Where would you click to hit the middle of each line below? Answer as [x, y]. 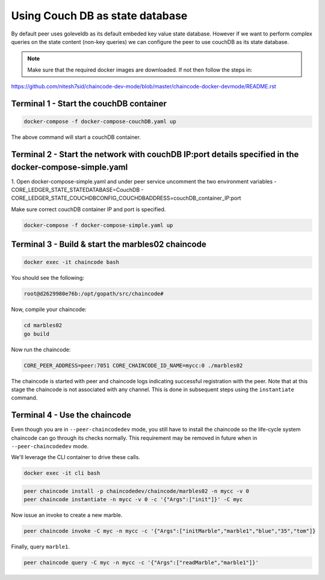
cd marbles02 [43, 325]
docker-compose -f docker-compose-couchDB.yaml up [100, 122]
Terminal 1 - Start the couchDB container [89, 103]
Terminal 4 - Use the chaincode [71, 415]
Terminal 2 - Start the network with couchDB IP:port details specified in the [155, 154]
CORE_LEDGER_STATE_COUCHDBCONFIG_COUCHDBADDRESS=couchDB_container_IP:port [126, 198]
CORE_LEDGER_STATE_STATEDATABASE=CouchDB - [77, 190]
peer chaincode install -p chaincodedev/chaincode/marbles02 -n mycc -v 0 [137, 491]
